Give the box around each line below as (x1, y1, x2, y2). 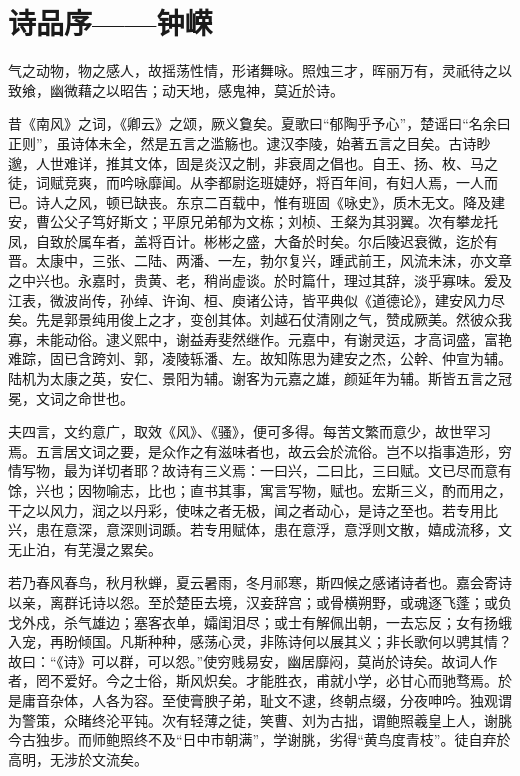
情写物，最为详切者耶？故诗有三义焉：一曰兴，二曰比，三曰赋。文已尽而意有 (8, 460, 512, 481)
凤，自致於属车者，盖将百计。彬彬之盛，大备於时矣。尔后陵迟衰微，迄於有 (8, 230, 498, 251)
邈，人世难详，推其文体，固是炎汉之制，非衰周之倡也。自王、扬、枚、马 (8, 152, 484, 173)
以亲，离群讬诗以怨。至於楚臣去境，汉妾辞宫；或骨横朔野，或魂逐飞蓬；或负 (8, 591, 512, 612)
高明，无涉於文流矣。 (8, 748, 148, 769)
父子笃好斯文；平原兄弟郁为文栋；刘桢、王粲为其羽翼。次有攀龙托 (63, 211, 498, 232)
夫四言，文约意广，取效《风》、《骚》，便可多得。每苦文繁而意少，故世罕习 (8, 421, 491, 442)
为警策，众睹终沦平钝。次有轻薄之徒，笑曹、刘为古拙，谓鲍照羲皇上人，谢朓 (8, 709, 512, 730)
